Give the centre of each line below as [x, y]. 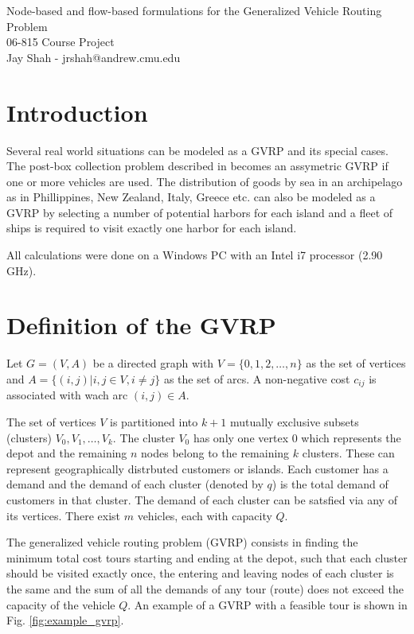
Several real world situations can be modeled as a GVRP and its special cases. [197, 150]
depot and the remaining [67, 453]
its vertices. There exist [63, 515]
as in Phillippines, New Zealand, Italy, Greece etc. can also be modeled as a [191, 197]
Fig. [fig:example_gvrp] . [65, 620]
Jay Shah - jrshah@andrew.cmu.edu [94, 57]
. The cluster [144, 437]
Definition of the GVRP [141, 325]
